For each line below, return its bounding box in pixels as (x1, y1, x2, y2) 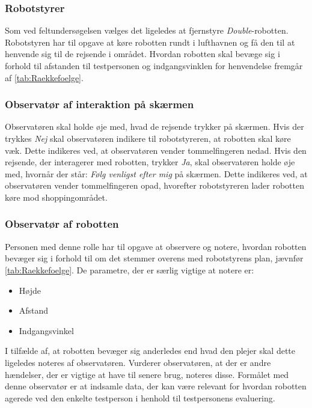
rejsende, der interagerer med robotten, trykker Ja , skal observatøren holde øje (5, 156, 295, 168)
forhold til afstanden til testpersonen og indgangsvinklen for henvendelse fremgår (5, 59, 303, 72)
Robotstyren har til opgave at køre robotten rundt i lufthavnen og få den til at (5, 35, 295, 48)
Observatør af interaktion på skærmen (5, 97, 194, 112)
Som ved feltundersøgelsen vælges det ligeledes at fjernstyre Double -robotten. (5, 24, 289, 37)
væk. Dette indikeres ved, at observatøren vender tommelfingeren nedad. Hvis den (5, 144, 307, 156)
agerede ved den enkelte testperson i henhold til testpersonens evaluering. (5, 391, 275, 404)
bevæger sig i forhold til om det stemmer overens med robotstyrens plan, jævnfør (5, 252, 304, 264)
